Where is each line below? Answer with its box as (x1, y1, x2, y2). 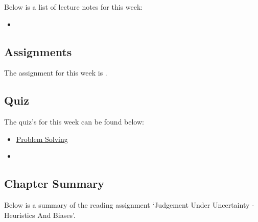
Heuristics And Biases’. (4, 209, 76, 220)
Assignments (4, 43, 72, 59)
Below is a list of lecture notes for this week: (4, 2, 143, 12)
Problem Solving (16, 133, 68, 144)
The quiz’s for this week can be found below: (4, 116, 144, 127)
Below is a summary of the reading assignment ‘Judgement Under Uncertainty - (4, 200, 254, 210)
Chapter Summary (4, 176, 104, 191)
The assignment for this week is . (4, 67, 107, 78)
